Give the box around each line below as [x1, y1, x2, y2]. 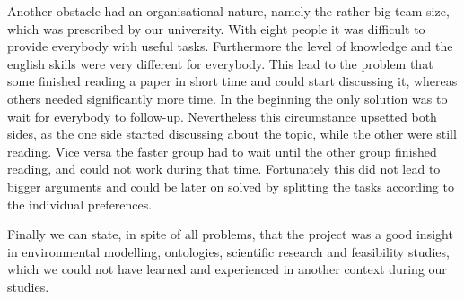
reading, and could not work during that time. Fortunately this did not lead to [7, 159, 441, 178]
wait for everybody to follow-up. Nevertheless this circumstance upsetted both [7, 107, 437, 125]
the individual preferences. [7, 194, 153, 213]
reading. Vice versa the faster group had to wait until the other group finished [7, 141, 437, 160]
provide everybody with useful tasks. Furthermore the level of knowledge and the [7, 37, 453, 56]
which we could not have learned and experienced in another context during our [7, 260, 447, 278]
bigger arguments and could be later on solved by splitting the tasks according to [7, 176, 454, 195]
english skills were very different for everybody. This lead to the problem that [7, 54, 433, 73]
